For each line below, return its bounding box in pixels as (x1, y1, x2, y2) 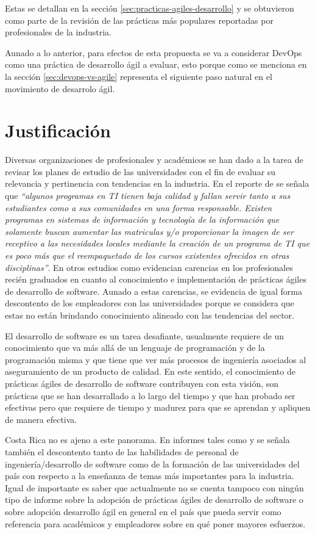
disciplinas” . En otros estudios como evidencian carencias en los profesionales (5, 261, 293, 273)
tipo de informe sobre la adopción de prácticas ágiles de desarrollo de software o (5, 493, 303, 506)
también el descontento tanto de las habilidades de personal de (5, 445, 239, 458)
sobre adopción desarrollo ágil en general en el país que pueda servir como (5, 505, 281, 518)
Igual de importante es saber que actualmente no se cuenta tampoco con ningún (5, 481, 304, 494)
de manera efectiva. (5, 413, 77, 425)
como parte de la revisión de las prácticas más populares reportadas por (5, 13, 274, 26)
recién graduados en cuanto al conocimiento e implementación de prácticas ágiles (5, 273, 306, 286)
